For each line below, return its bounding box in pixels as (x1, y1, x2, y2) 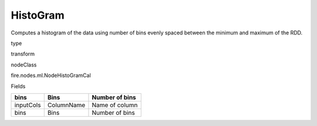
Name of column (92, 101, 138, 109)
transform (11, 50, 35, 58)
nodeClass (11, 61, 37, 68)
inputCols (14, 101, 41, 109)
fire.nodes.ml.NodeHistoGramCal (11, 72, 91, 79)
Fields (11, 82, 26, 90)
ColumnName (47, 101, 86, 109)
